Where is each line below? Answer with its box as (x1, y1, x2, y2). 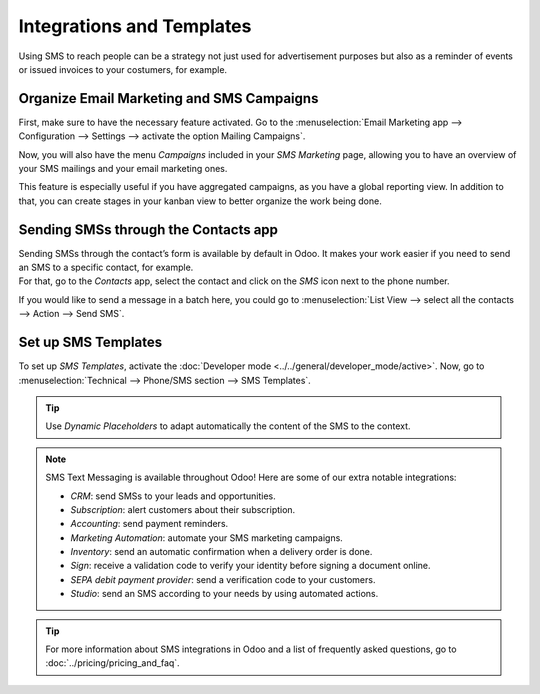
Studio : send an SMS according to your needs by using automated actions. (70, 588, 379, 600)
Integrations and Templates (18, 15, 252, 37)
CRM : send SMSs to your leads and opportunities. (70, 490, 276, 502)
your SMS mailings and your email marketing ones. (18, 163, 228, 175)
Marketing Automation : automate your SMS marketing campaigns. (70, 531, 344, 544)
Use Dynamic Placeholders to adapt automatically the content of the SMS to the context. (45, 420, 411, 432)
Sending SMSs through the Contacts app (18, 221, 279, 238)
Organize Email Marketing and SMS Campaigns (18, 90, 319, 107)
